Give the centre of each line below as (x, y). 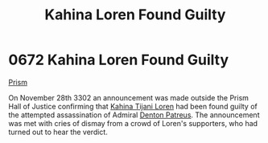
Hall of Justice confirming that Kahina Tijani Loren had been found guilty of (133, 106)
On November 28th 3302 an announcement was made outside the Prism (129, 97)
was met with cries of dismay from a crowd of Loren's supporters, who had (133, 123)
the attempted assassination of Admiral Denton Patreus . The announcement (134, 115)
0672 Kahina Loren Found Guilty (119, 60)
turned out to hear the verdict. (58, 132)
